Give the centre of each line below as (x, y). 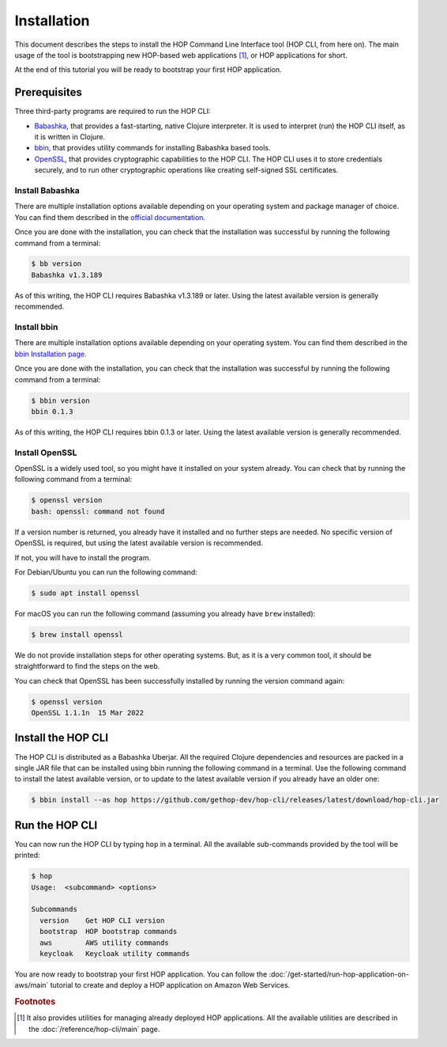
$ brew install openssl (77, 634)
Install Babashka (47, 190)
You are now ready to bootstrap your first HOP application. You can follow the (141, 974)
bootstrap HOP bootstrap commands (109, 931)
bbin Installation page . (51, 354)
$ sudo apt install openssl (85, 593)
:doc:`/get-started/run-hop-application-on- (339, 974)
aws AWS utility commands (104, 943)
